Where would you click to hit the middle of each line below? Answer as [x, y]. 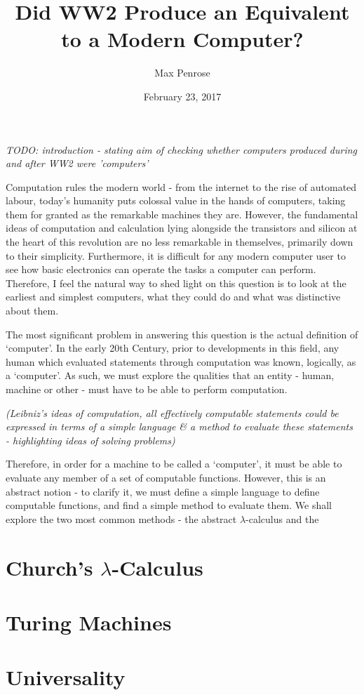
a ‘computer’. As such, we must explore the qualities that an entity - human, [170, 375]
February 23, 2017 [182, 96]
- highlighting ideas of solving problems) [90, 440]
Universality [66, 677]
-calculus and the [282, 518]
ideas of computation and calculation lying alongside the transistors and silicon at [182, 228]
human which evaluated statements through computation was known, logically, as [181, 361]
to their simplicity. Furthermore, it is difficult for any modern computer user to [176, 255]
